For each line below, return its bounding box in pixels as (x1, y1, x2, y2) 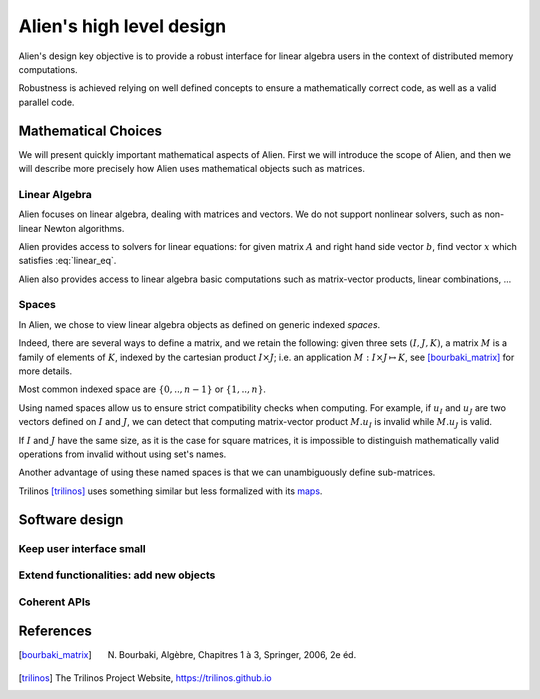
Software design (18, 511, 124, 528)
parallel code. (18, 96, 75, 108)
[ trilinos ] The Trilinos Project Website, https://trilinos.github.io (18, 671, 272, 684)
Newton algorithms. (43, 222, 125, 234)
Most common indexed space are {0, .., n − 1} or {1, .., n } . (18, 383, 267, 395)
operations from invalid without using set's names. (18, 448, 227, 460)
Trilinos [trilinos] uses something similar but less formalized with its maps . (18, 485, 323, 497)
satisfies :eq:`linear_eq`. (18, 255, 117, 267)
